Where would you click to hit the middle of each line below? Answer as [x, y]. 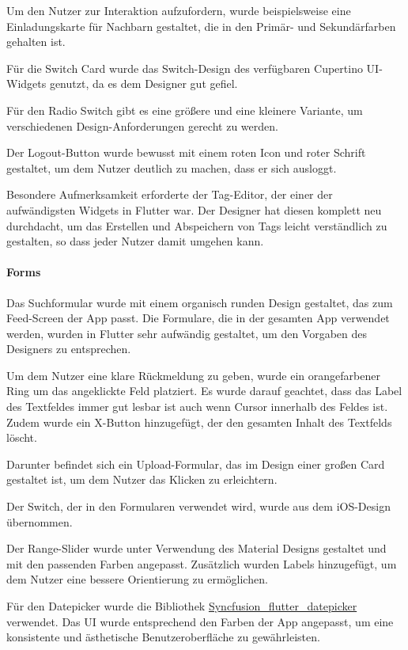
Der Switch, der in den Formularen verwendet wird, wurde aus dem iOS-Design [198, 506]
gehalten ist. [36, 42]
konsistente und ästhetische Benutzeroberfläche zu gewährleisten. [163, 637]
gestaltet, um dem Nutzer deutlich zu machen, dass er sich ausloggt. [172, 167]
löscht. [22, 437]
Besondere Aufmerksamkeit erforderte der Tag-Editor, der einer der [170, 194]
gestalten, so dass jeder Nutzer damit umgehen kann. [135, 241]
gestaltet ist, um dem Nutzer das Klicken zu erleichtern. [142, 479]
